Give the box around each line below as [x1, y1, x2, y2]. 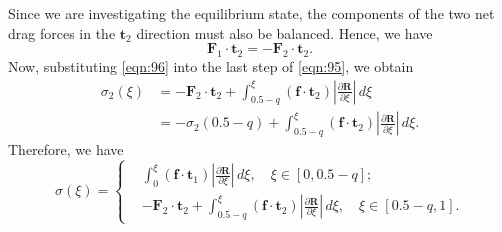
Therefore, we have [8, 139, 124, 160]
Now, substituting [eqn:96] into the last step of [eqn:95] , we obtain [8, 55, 414, 76]
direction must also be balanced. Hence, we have [136, 22, 433, 43]
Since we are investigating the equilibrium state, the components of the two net [8, 3, 495, 23]
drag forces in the [8, 22, 116, 43]
